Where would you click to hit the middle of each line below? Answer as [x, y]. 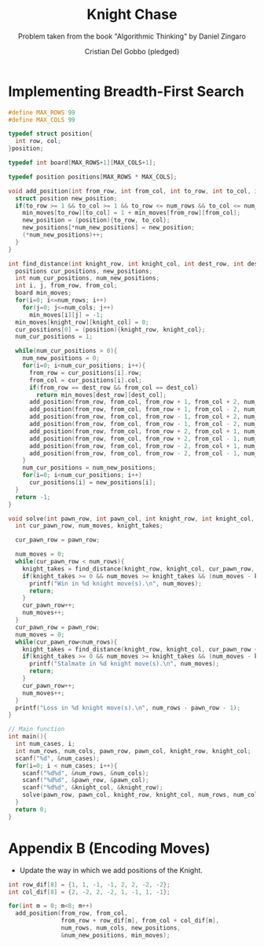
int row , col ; [38, 141]
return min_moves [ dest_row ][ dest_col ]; [102, 395]
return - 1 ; [33, 497]
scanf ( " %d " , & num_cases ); [58, 758]
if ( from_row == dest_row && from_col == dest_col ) [114, 387]
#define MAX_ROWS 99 [42, 112]
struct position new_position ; [66, 198]
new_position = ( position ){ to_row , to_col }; [96, 220]
